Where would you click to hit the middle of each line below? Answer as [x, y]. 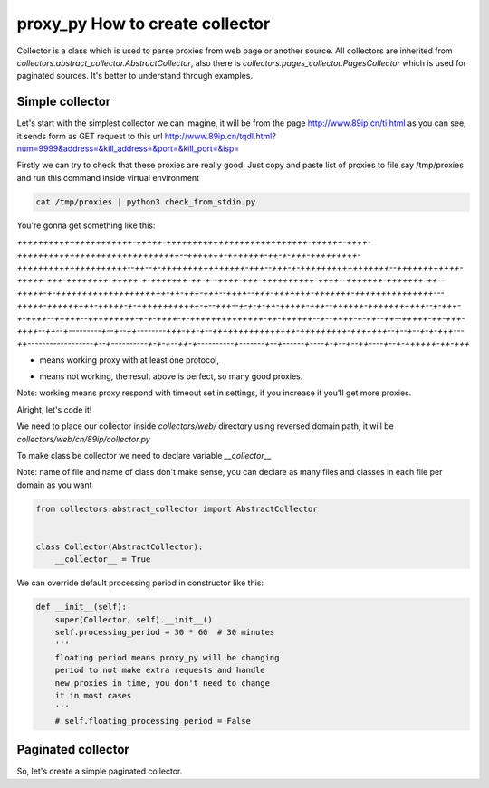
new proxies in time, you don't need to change [163, 683]
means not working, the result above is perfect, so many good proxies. [171, 376]
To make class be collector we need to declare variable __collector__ [144, 456]
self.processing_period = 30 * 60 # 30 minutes [165, 632]
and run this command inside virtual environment [108, 177]
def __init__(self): [81, 607]
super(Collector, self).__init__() [134, 619]
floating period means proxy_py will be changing [167, 657]
